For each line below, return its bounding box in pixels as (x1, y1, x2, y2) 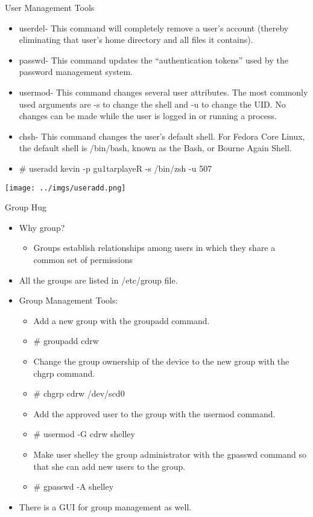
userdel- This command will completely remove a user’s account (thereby (19, 21, 289, 34)
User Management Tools (5, 1, 95, 13)
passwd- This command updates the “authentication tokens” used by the (19, 53, 288, 66)
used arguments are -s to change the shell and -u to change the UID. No (19, 97, 286, 110)
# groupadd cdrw (33, 334, 99, 347)
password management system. (19, 65, 133, 78)
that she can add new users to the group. (33, 460, 186, 472)
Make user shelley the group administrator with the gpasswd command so (33, 447, 307, 460)
